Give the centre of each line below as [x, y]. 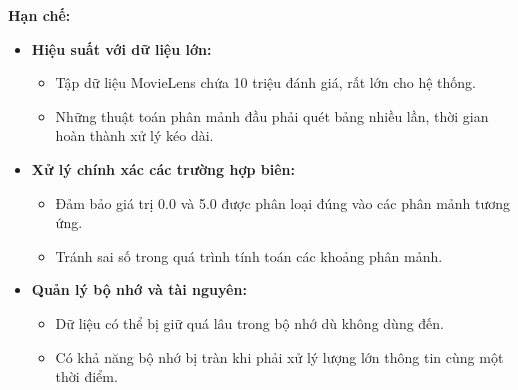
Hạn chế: [39, 15]
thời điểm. [86, 376]
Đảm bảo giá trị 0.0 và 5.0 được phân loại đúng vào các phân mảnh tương [283, 202]
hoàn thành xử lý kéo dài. [134, 135]
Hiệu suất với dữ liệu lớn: [121, 48]
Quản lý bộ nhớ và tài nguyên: [139, 289]
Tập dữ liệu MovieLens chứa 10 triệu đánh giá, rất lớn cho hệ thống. [265, 82]
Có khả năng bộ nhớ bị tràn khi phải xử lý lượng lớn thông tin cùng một [279, 356]
